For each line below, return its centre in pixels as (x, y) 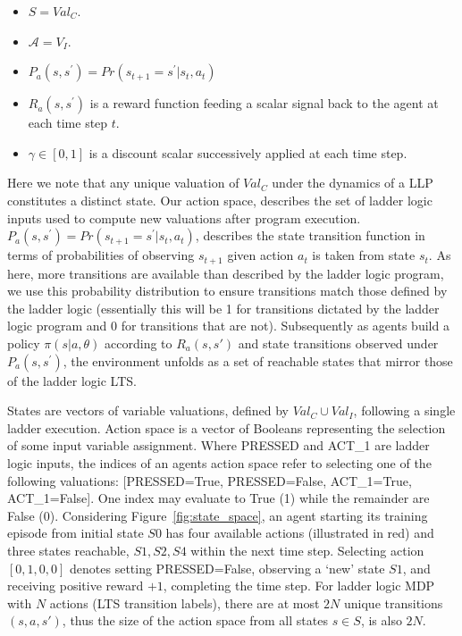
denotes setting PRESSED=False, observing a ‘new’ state (227, 568)
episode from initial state (76, 533)
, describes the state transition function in (310, 235)
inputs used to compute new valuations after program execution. (184, 218)
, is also (381, 620)
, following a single (404, 410)
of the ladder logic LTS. (72, 380)
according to (139, 343)
